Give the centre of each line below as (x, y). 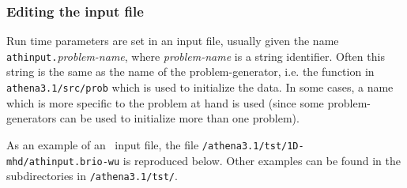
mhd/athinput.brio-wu (63, 162)
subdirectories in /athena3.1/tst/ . (92, 176)
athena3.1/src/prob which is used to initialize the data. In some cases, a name (200, 87)
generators (32, 118)
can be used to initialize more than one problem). (179, 118)
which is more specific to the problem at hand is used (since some (165, 102)
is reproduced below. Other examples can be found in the (262, 160)
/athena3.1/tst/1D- (253, 146)
